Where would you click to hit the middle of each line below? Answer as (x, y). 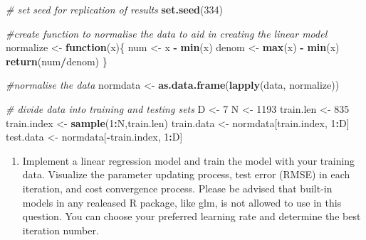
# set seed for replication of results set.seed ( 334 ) (114, 9)
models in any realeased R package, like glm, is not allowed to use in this (182, 202)
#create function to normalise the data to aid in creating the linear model (167, 33)
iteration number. (61, 230)
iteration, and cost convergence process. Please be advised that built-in (177, 188)
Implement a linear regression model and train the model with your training (189, 160)
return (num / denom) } (57, 61)
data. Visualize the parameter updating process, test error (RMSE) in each (186, 174)
